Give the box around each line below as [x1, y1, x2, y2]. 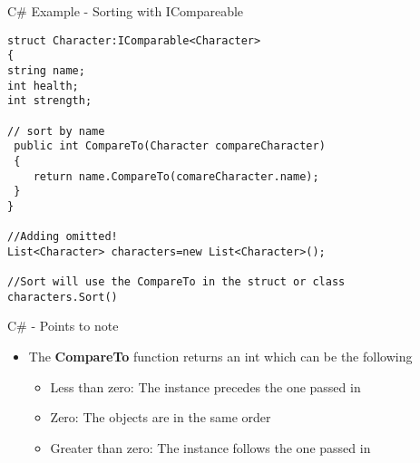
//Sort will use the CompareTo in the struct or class [7, 275, 346, 289]
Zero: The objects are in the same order [50, 408, 271, 427]
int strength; [7, 94, 93, 108]
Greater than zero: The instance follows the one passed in [50, 438, 371, 457]
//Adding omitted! [7, 230, 118, 244]
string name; [7, 63, 85, 77]
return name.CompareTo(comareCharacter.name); [33, 169, 319, 183]
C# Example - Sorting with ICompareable [7, 2, 244, 20]
